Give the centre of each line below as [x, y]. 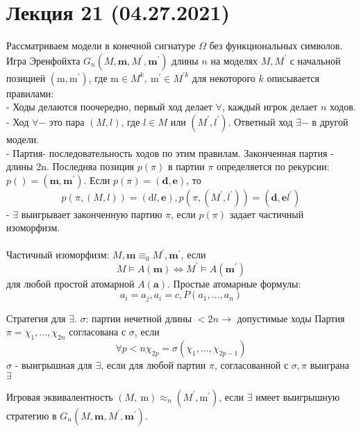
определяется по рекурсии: [273, 166]
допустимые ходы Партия [291, 318]
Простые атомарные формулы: [237, 283]
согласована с [98, 332]
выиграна [329, 365]
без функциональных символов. [276, 45]
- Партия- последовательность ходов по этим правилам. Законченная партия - [170, 152]
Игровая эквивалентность [60, 396]
